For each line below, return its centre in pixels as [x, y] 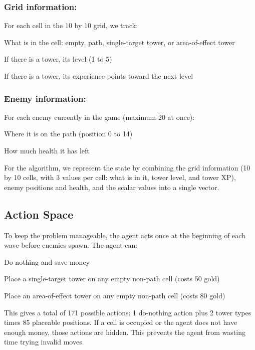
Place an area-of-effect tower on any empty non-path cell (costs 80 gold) [115, 295]
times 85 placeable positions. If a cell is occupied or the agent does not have [121, 322]
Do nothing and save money [47, 261]
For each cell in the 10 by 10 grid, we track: [71, 25]
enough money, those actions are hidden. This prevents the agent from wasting [125, 332]
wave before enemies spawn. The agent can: [71, 245]
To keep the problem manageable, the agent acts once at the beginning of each [125, 235]
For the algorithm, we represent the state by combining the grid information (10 [127, 167]
